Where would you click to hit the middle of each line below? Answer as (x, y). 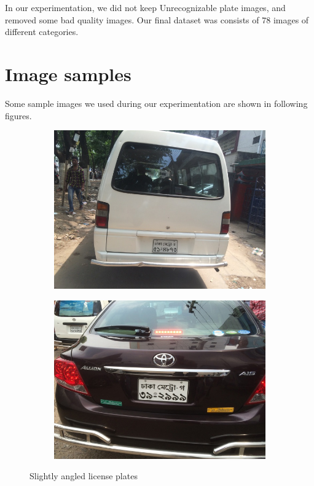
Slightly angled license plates (84, 476)
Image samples (68, 73)
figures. (18, 115)
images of (291, 19)
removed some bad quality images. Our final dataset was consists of (132, 19)
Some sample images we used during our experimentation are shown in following (156, 103)
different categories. (42, 32)
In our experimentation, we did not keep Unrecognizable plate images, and (145, 7)
